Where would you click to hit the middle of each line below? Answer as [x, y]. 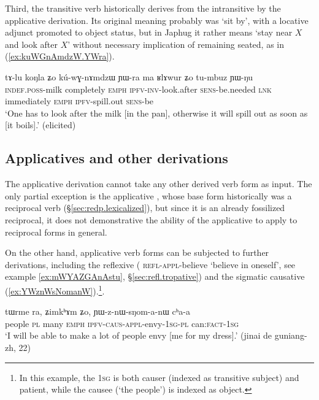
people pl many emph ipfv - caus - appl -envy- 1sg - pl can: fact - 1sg [122, 323]
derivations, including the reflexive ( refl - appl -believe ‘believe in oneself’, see [150, 264]
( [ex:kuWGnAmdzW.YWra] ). [60, 56]
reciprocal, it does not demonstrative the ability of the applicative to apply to [151, 219]
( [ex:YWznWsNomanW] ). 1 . [55, 290]
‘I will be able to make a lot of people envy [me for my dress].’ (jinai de [138, 335]
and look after [32, 44]
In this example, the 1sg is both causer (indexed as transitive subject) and [159, 377]
